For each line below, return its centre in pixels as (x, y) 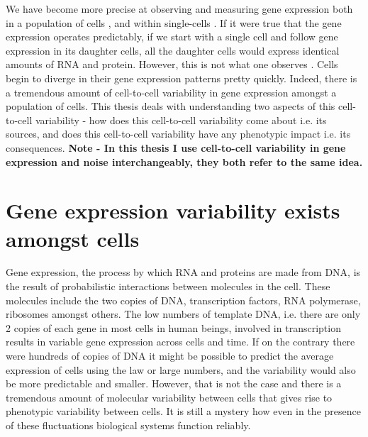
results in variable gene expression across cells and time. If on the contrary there (180, 342)
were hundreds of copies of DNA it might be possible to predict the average (170, 355)
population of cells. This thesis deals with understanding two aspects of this (171, 106)
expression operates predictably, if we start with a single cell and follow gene (172, 37)
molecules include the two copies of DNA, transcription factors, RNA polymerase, (183, 300)
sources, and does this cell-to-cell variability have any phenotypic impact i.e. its (178, 134)
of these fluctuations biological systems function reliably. (128, 425)
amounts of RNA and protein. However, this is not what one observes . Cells (172, 64)
